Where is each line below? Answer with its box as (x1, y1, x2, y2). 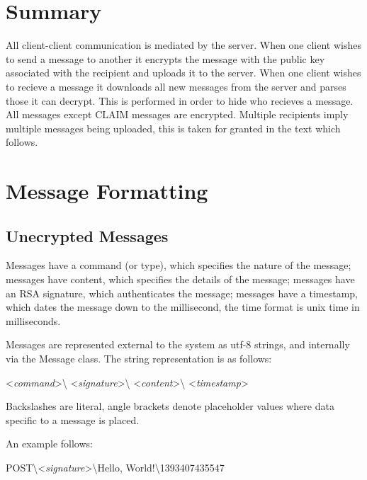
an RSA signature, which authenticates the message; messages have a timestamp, (6, 285, 358, 300)
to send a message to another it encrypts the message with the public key (6, 51, 325, 66)
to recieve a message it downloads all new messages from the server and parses (6, 79, 346, 93)
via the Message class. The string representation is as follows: (6, 351, 272, 366)
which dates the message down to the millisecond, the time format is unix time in (6, 299, 360, 314)
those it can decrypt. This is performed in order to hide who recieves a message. (6, 93, 354, 108)
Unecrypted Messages (6, 224, 169, 246)
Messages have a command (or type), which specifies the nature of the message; (6, 258, 351, 273)
